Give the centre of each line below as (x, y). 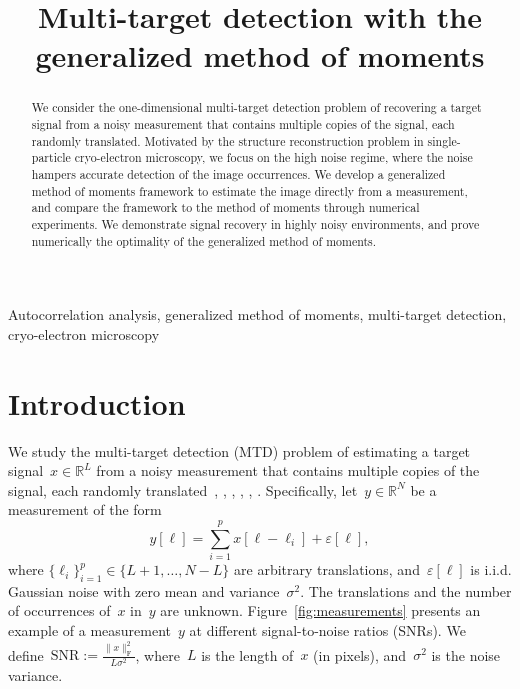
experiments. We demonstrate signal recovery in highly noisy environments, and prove (255, 223)
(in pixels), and (360, 654)
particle (51, 157)
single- (444, 140)
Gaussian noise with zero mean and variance (144, 590)
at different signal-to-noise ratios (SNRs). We (327, 630)
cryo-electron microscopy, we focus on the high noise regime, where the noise (273, 157)
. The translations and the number (406, 590)
